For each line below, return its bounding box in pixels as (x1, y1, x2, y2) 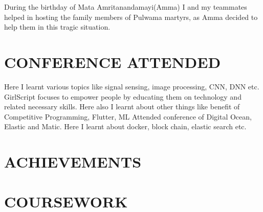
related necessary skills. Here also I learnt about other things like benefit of (4, 101, 240, 112)
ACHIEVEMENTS (4, 151, 142, 172)
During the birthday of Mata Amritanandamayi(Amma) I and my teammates (4, 2, 247, 12)
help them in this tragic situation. (4, 21, 111, 32)
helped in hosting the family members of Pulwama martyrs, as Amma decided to (4, 11, 258, 22)
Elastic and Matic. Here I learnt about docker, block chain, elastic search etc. (4, 121, 247, 132)
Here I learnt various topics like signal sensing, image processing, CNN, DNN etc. (4, 81, 259, 91)
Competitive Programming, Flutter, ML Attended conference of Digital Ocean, (4, 111, 252, 122)
